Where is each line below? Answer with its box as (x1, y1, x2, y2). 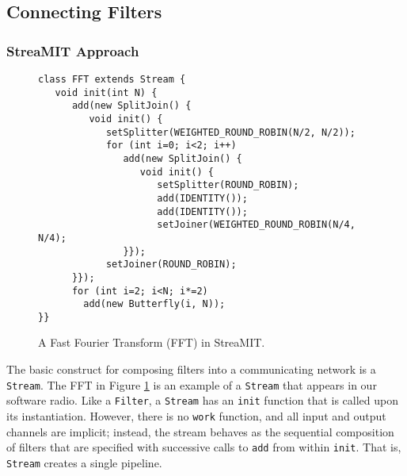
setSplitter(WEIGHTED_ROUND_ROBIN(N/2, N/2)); (105, 126, 356, 138)
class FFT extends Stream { (38, 74, 186, 85)
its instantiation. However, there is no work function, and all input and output (6, 407, 386, 424)
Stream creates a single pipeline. (6, 454, 162, 470)
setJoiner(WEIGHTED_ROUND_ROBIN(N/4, (157, 219, 356, 231)
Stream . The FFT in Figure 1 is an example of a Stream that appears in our (6, 376, 377, 393)
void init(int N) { (55, 86, 158, 98)
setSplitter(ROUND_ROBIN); (157, 179, 299, 191)
